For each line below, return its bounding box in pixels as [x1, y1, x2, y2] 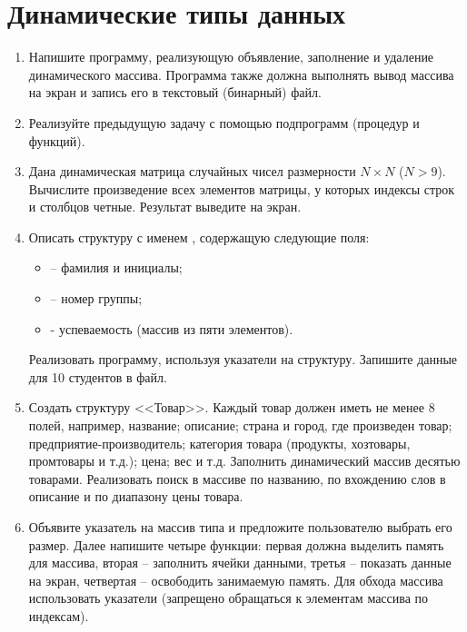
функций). [28, 131, 85, 150]
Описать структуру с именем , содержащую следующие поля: [28, 227, 370, 246]
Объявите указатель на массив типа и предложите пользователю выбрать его [28, 518, 452, 536]
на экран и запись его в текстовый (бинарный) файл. [28, 83, 322, 102]
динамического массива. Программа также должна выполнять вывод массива [28, 64, 454, 84]
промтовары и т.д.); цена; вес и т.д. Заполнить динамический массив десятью [28, 451, 461, 470]
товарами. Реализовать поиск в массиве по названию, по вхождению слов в [28, 469, 446, 488]
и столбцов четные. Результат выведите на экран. [28, 197, 302, 216]
